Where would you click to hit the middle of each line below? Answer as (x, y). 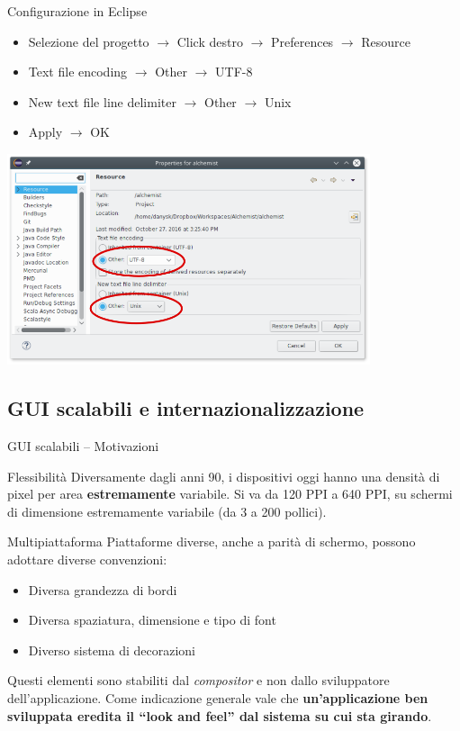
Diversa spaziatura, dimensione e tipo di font (152, 620)
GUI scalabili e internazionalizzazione (186, 408)
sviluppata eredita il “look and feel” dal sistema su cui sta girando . (220, 715)
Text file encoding (78, 72)
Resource (386, 41)
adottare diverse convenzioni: (87, 560)
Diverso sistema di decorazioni (112, 650)
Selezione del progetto (89, 41)
